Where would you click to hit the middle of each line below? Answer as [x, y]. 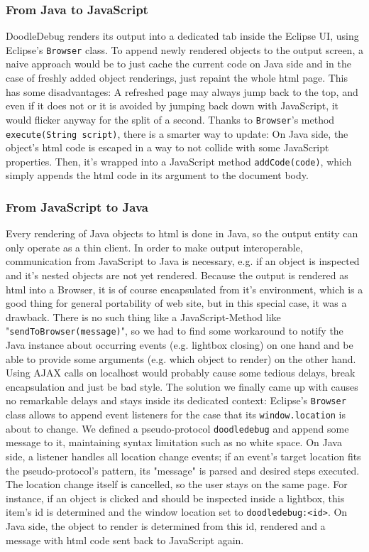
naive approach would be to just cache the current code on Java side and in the [178, 64]
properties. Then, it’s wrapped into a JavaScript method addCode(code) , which [179, 161]
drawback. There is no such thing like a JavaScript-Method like [143, 316]
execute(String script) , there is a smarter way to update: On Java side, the [177, 133]
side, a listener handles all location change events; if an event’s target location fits [183, 456]
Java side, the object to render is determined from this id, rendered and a [166, 526]
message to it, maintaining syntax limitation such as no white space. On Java [174, 442]
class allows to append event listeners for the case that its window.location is [176, 415]
